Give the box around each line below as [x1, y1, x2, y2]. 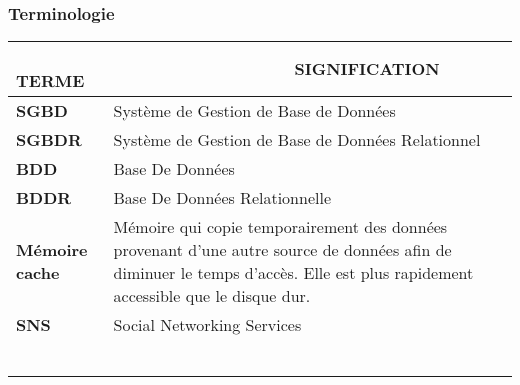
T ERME [16, 68, 85, 92]
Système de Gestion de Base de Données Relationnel [113, 127, 481, 151]
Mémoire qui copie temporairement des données [113, 214, 448, 238]
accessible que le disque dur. [113, 283, 311, 307]
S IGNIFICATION [294, 57, 440, 81]
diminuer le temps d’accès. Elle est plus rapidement [113, 260, 474, 284]
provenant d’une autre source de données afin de [113, 237, 452, 261]
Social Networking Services [113, 312, 302, 336]
